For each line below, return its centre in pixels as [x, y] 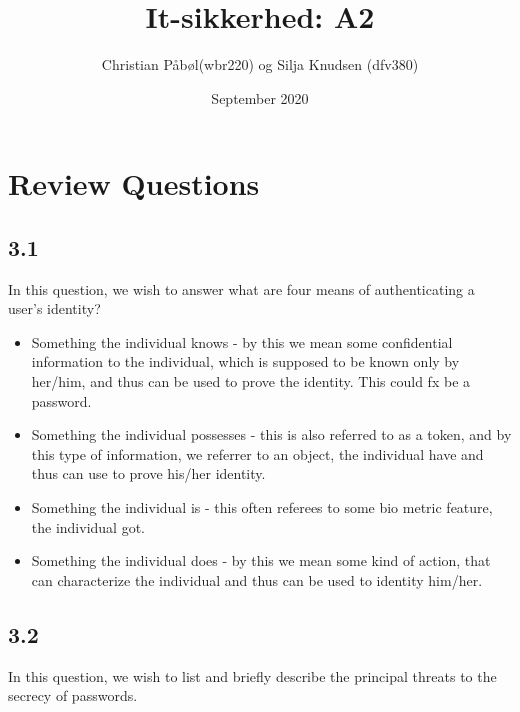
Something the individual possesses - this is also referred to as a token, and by [271, 434]
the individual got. [88, 526]
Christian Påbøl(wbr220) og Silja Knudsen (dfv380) [260, 64]
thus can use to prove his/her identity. [148, 473]
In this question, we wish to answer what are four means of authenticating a [241, 288]
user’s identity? [54, 308]
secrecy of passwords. [73, 695]
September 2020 [260, 97]
